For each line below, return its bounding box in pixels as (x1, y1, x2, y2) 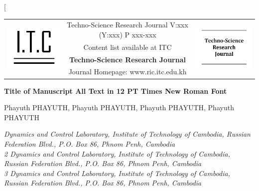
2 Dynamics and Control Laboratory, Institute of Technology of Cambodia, (4, 148, 230, 159)
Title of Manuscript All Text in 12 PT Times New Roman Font (4, 85, 227, 96)
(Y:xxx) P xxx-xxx (99, 29, 156, 39)
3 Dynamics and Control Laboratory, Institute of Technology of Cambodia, (4, 168, 230, 178)
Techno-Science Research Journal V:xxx (67, 19, 188, 30)
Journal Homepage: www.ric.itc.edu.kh (68, 66, 187, 77)
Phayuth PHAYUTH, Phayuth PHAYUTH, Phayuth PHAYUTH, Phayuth (4, 102, 234, 113)
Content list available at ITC (83, 41, 172, 52)
